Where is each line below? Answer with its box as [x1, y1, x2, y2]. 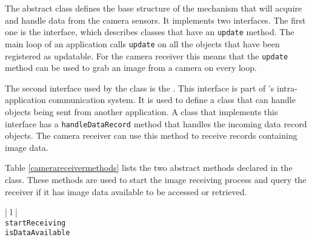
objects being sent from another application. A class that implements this [5, 105, 278, 118]
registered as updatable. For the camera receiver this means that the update [5, 49, 288, 62]
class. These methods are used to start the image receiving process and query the [5, 173, 307, 185]
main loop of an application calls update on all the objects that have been [5, 37, 280, 50]
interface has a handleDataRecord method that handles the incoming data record [5, 117, 307, 130]
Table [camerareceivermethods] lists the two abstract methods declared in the [5, 161, 293, 174]
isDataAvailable [5, 228, 70, 238]
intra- [277, 81, 297, 94]
